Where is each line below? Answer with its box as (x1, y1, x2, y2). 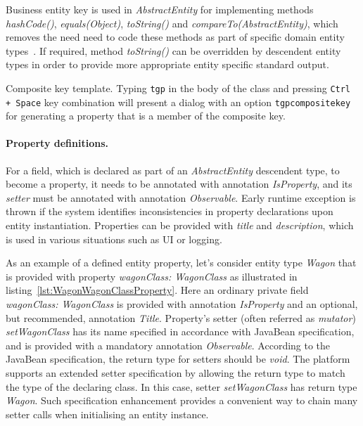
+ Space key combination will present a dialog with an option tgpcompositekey (6, 94, 351, 109)
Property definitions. (6, 136, 108, 150)
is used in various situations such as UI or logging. (6, 231, 222, 246)
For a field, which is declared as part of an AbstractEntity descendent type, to (6, 162, 340, 177)
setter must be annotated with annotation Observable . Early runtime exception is (6, 190, 356, 205)
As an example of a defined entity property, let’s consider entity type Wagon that (6, 255, 357, 270)
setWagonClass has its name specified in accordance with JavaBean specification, (6, 324, 355, 339)
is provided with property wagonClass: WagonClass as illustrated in (6, 269, 298, 283)
